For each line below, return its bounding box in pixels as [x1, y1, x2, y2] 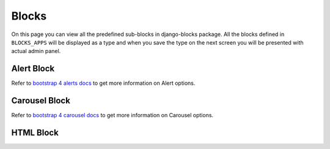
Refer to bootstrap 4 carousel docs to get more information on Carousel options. [11, 112, 214, 119]
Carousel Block [11, 95, 70, 106]
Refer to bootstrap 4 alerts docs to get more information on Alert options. [11, 79, 196, 87]
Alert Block [11, 64, 55, 74]
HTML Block [11, 127, 59, 137]
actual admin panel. [11, 48, 61, 55]
